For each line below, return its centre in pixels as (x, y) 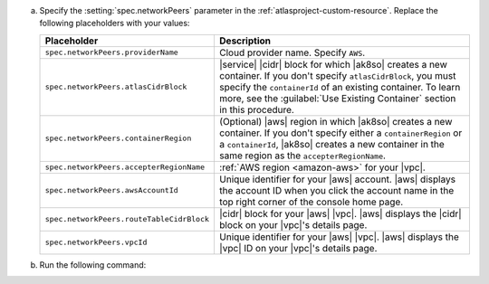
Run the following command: (93, 265)
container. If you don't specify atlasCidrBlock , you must (337, 75)
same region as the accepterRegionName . (302, 156)
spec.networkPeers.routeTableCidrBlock (127, 219)
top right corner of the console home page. (311, 202)
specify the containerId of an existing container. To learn (340, 87)
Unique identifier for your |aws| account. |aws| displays (337, 179)
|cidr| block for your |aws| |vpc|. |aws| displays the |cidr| (340, 213)
